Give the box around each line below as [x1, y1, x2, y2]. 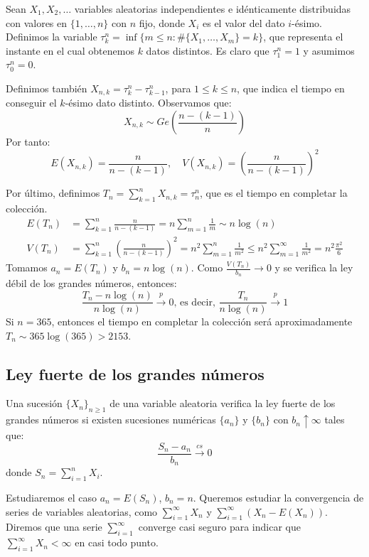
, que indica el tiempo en [237, 80, 345, 95]
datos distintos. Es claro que [146, 43, 269, 58]
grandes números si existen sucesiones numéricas [6, 412, 216, 427]
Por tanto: [6, 134, 50, 149]
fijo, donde [139, 15, 185, 30]
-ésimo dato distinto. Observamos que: [65, 95, 232, 110]
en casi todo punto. [75, 535, 159, 550]
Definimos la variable [6, 29, 97, 44]
